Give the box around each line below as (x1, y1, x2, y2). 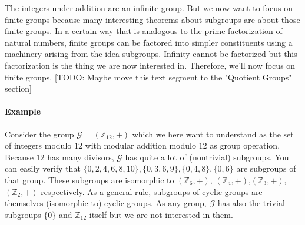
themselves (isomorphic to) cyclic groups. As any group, (5, 197, 207, 209)
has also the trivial (217, 197, 285, 209)
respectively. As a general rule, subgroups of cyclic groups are (41, 185, 263, 197)
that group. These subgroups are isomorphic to (5, 173, 174, 186)
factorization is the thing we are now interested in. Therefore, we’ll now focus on (5, 59, 296, 71)
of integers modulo (5, 139, 72, 152)
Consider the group (5, 127, 74, 140)
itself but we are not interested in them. (89, 208, 233, 220)
